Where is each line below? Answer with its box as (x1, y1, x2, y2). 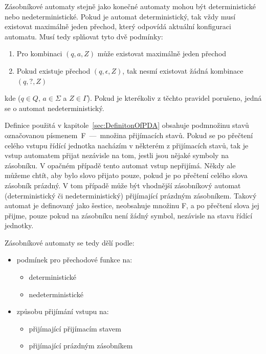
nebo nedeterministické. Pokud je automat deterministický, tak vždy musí (5, 11, 236, 21)
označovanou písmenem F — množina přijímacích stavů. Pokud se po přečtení (5, 129, 253, 140)
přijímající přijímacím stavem (29, 323, 121, 334)
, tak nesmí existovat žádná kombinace (122, 65, 243, 76)
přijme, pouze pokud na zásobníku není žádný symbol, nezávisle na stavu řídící (5, 210, 253, 220)
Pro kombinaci (16, 48, 62, 59)
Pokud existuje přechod (16, 65, 91, 76)
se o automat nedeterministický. (5, 102, 104, 113)
